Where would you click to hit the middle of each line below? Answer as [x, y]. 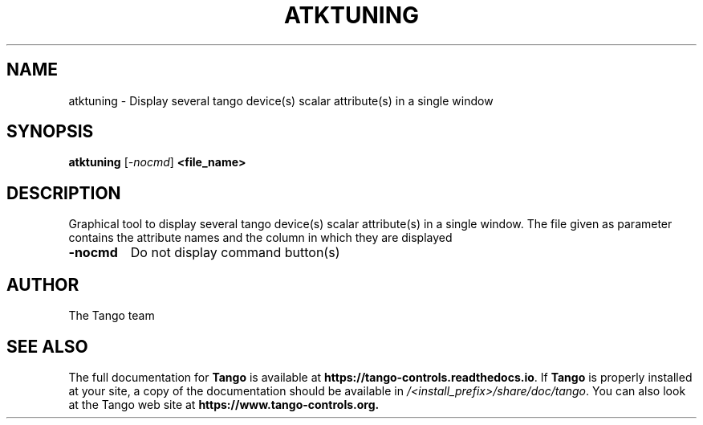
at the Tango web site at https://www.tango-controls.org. [224, 404]
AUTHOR [43, 284]
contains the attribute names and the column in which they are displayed [260, 238]
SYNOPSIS [50, 132]
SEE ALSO [47, 346]
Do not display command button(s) [235, 253]
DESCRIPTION [64, 193]
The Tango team [112, 316]
